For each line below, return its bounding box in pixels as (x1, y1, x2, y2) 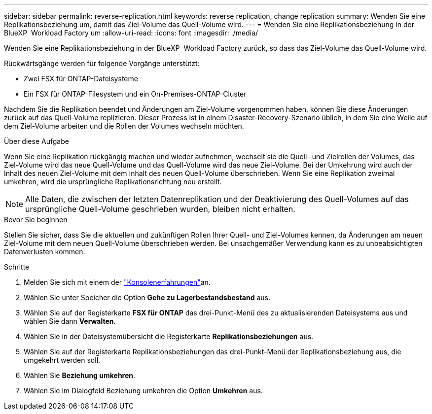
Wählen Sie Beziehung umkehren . (24, 371, 136, 379)
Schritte (4, 263, 30, 271)
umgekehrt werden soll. (24, 356, 101, 364)
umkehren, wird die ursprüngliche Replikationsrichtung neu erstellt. (4, 177, 222, 186)
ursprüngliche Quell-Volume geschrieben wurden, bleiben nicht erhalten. (25, 204, 295, 214)
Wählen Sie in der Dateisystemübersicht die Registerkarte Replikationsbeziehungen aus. (24, 332, 314, 341)
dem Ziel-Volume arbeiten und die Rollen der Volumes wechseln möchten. (4, 122, 244, 130)
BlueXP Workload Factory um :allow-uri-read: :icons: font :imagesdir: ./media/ (4, 29, 258, 37)
